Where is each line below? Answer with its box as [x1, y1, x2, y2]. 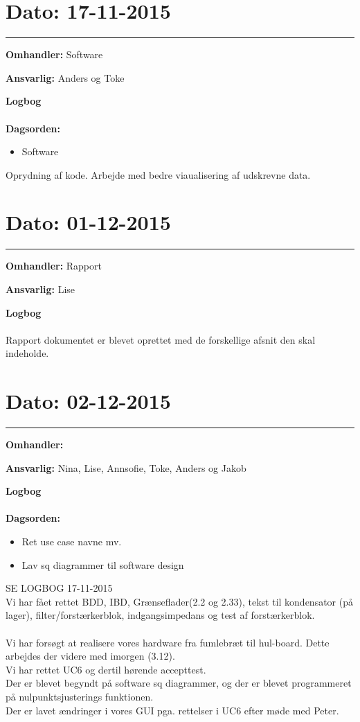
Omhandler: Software [6, 47, 103, 62]
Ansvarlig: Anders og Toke [6, 70, 125, 85]
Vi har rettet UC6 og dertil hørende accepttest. [6, 662, 206, 676]
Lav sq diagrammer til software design [21, 557, 184, 572]
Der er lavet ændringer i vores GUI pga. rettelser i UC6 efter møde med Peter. [6, 703, 339, 717]
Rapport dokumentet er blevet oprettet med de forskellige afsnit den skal [6, 332, 316, 346]
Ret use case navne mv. [21, 534, 122, 549]
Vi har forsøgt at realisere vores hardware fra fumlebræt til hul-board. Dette [6, 635, 330, 649]
